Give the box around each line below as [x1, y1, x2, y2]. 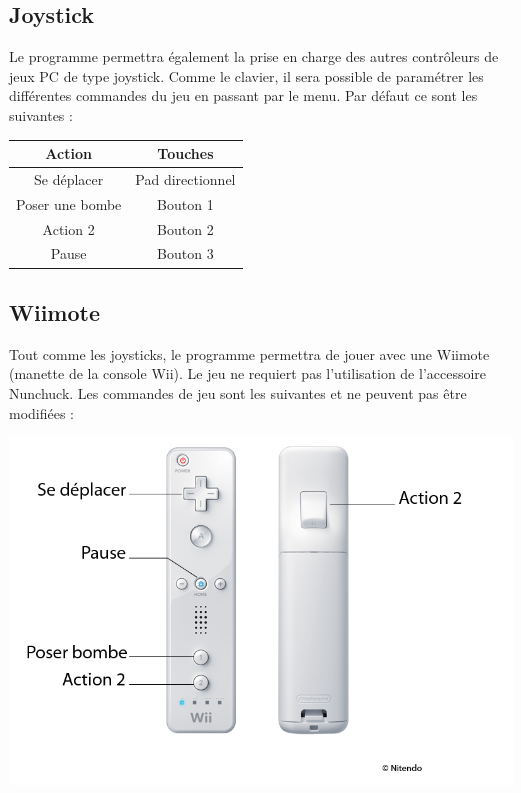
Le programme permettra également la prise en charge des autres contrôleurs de [9, 46, 499, 67]
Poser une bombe [16, 193, 122, 214]
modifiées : [9, 402, 75, 423]
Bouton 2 [157, 218, 214, 239]
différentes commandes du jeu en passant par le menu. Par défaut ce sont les [9, 85, 478, 106]
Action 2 [42, 218, 95, 239]
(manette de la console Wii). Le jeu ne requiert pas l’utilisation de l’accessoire [9, 363, 487, 384]
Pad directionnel [135, 168, 236, 189]
